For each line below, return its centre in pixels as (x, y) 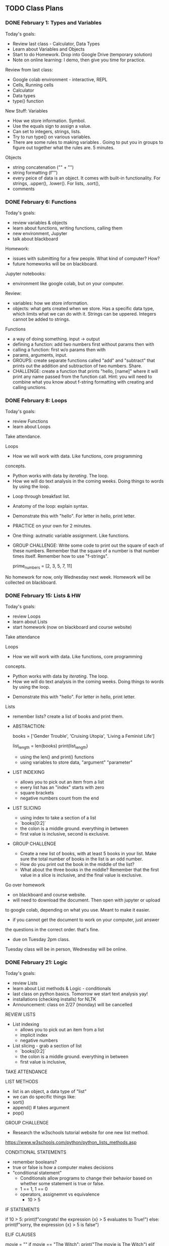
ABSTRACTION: (29, 726)
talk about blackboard (35, 239)
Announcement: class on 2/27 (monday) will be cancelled (72, 1005)
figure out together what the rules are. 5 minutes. (64, 147)
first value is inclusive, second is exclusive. (65, 834)
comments (23, 188)
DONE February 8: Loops (36, 400)
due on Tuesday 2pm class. (41, 939)
